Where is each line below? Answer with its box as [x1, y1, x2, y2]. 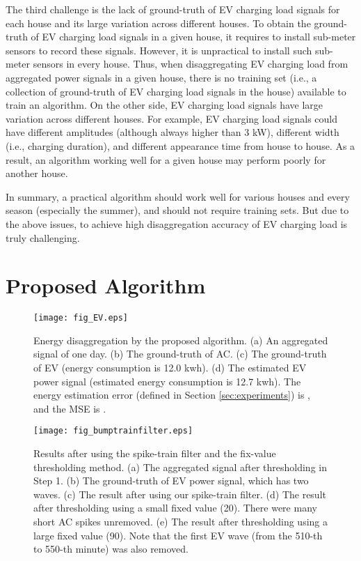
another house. [6, 166, 68, 180]
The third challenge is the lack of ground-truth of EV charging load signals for [6, 2, 340, 16]
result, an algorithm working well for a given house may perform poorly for [6, 152, 326, 167]
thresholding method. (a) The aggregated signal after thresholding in [33, 459, 327, 474]
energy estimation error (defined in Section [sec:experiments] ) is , [33, 387, 310, 402]
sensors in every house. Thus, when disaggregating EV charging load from [33, 56, 348, 71]
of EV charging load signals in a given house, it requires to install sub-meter [31, 29, 356, 44]
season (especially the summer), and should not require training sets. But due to [6, 203, 349, 217]
